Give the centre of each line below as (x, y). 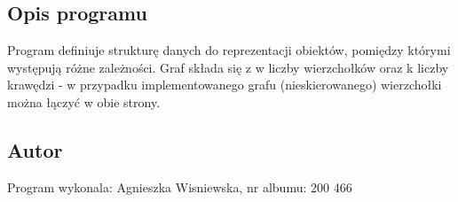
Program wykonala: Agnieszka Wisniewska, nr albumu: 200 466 (180, 186)
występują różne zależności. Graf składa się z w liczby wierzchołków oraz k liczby (228, 67)
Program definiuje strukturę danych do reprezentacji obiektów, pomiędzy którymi (229, 50)
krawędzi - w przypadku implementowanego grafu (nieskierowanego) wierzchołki (225, 85)
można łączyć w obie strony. (84, 101)
